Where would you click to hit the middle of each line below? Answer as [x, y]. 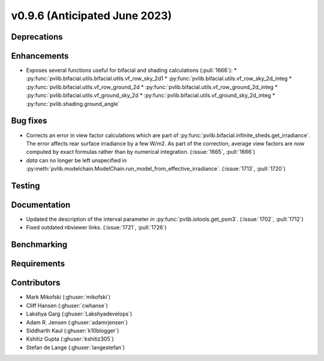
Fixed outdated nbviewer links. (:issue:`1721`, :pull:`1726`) [97, 227]
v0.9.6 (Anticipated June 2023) [91, 16]
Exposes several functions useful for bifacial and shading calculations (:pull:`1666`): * [131, 70]
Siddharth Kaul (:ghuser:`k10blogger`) [73, 330]
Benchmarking [39, 245]
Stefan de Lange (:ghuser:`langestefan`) [76, 347]
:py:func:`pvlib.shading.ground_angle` [73, 104]
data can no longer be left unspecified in [76, 160]
